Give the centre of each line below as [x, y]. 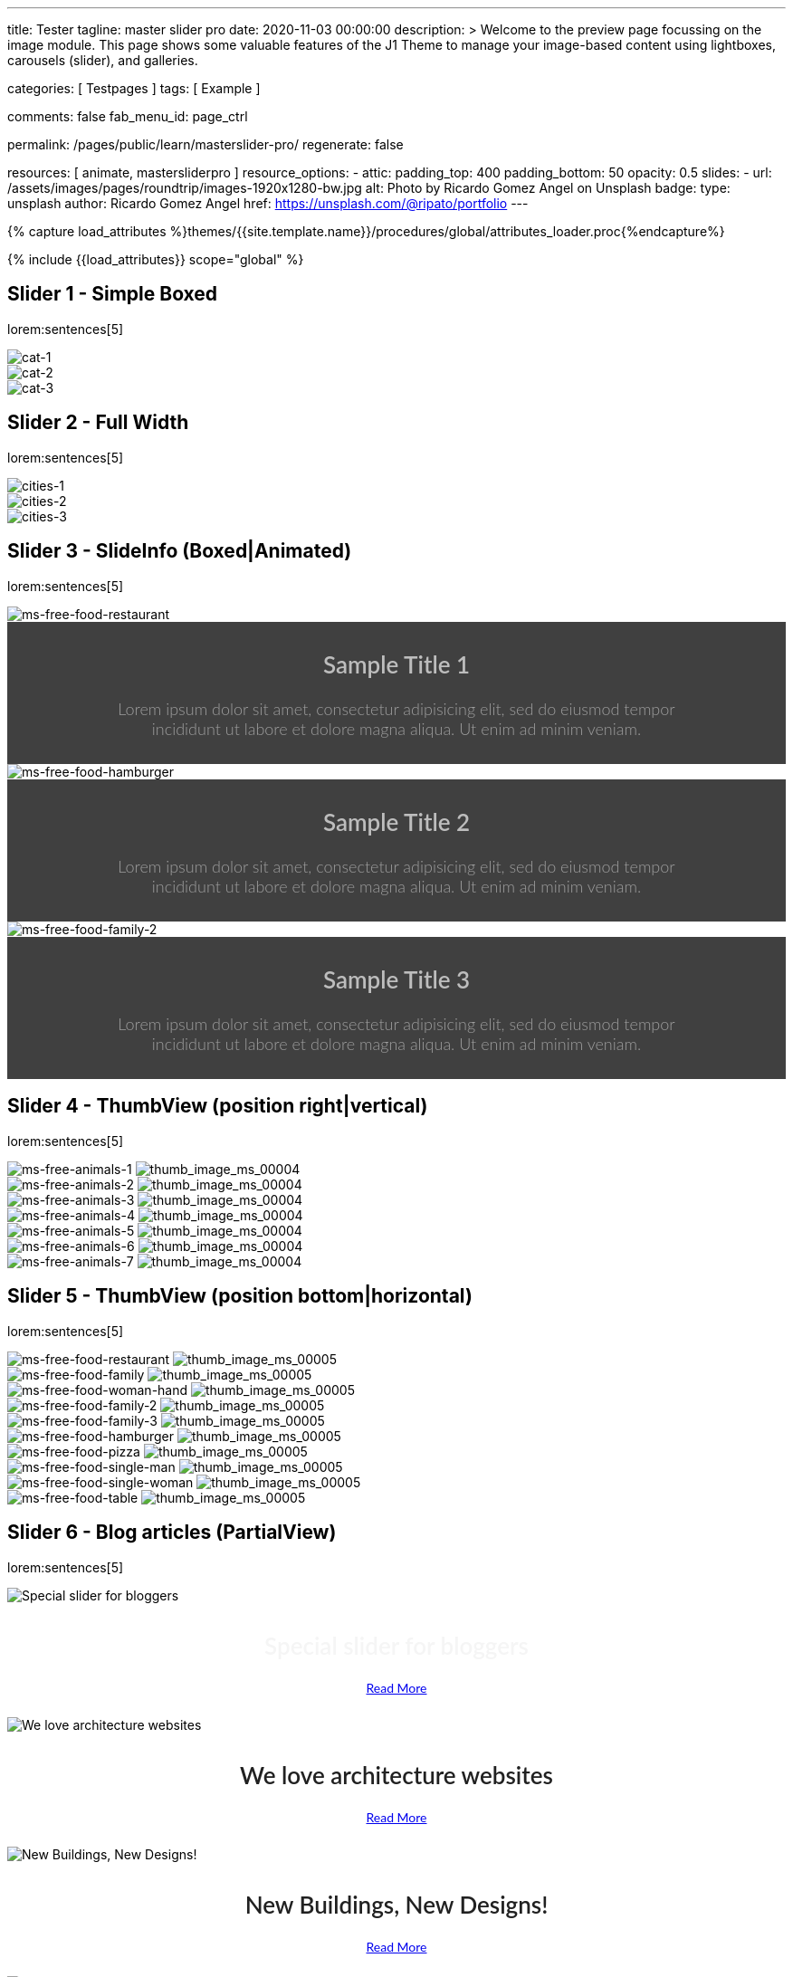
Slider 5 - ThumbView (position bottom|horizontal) [240, 1296]
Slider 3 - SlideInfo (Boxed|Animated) [180, 551]
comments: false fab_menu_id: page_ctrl [128, 116]
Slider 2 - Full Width [98, 423]
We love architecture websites [396, 1776]
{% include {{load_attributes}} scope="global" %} [156, 259]
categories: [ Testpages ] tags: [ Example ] [134, 88]
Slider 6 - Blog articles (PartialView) [172, 1533]
